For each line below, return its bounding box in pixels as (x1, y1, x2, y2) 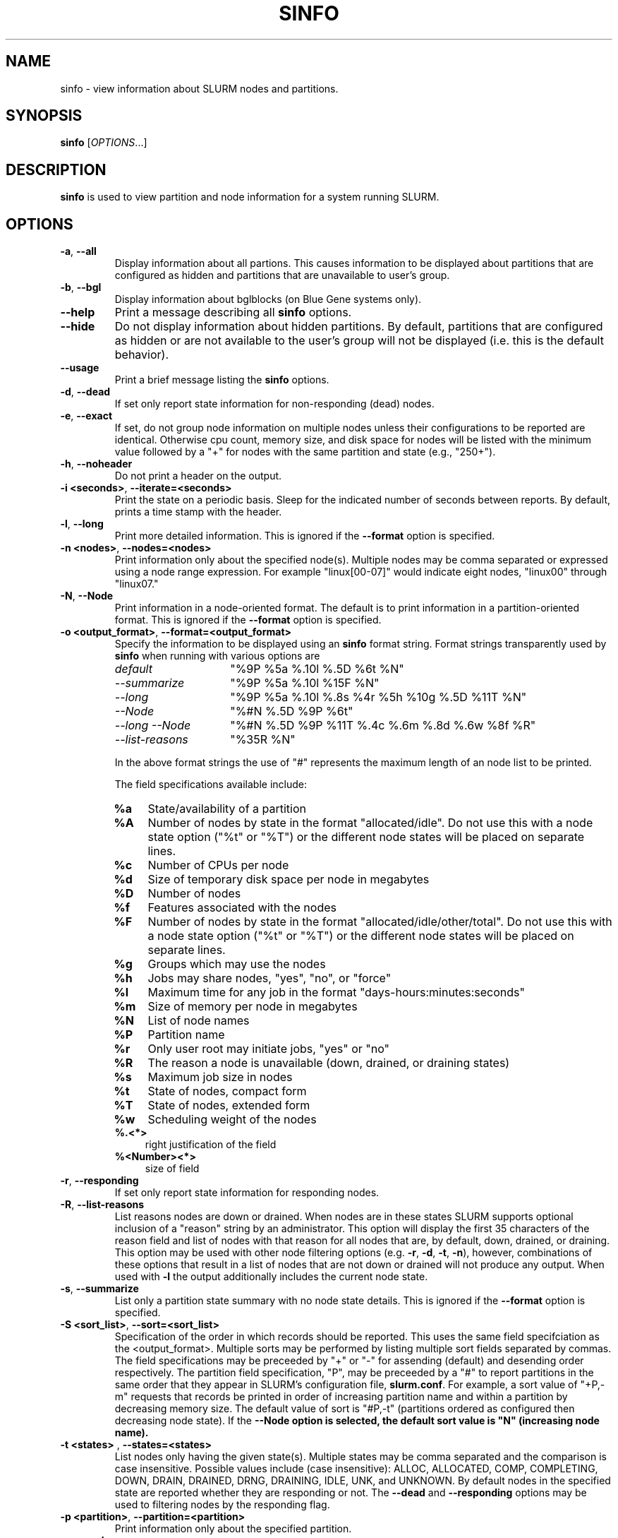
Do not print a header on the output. (114, 470, 282, 482)
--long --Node (114, 718, 191, 733)
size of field (145, 1162, 200, 1175)
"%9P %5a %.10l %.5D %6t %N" (230, 662, 404, 676)
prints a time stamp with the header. (114, 506, 282, 518)
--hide (60, 319, 95, 334)
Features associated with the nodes (147, 900, 337, 915)
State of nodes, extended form (147, 1098, 310, 1113)
